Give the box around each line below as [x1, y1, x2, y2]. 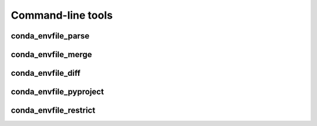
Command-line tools [11, 9, 113, 22]
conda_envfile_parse [11, 31, 90, 41]
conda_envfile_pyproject [11, 87, 104, 97]
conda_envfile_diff [11, 68, 81, 78]
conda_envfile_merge [11, 50, 92, 60]
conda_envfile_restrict [11, 106, 96, 116]
